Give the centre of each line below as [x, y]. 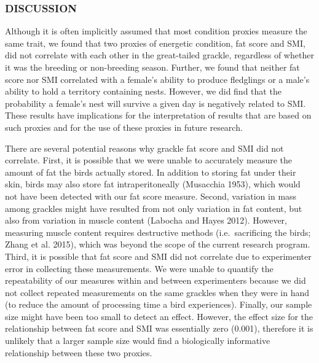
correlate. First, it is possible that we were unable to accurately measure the [149, 160]
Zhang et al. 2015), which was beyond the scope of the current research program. [158, 244]
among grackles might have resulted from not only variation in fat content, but [154, 208]
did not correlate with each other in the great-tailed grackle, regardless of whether [159, 55]
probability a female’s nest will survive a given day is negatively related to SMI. [156, 103]
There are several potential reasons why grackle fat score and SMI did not [144, 148]
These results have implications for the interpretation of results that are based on [158, 115]
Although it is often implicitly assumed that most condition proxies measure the [156, 31]
